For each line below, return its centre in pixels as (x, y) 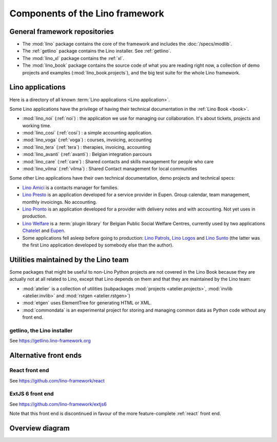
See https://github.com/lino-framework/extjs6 (58, 404)
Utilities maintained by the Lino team (69, 260)
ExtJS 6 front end (32, 394)
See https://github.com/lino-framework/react (57, 380)
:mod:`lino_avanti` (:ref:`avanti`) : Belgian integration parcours (87, 155)
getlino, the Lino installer (41, 330)
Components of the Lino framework (87, 13)
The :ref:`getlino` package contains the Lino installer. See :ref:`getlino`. (97, 51)
